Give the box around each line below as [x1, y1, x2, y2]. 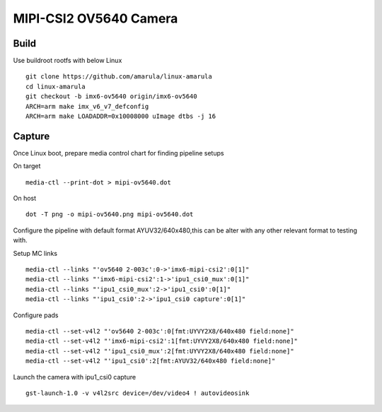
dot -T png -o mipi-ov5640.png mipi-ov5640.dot [25, 211, 194, 218]
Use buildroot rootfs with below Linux [13, 57, 122, 65]
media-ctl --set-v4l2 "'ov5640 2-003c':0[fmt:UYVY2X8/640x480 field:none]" [25, 327, 294, 335]
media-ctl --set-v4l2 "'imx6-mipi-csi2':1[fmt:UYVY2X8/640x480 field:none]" [25, 337, 299, 346]
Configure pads [13, 311, 59, 319]
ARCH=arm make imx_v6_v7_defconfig [25, 102, 149, 110]
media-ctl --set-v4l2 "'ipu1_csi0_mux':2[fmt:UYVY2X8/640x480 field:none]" [25, 347, 294, 355]
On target [13, 162, 41, 170]
